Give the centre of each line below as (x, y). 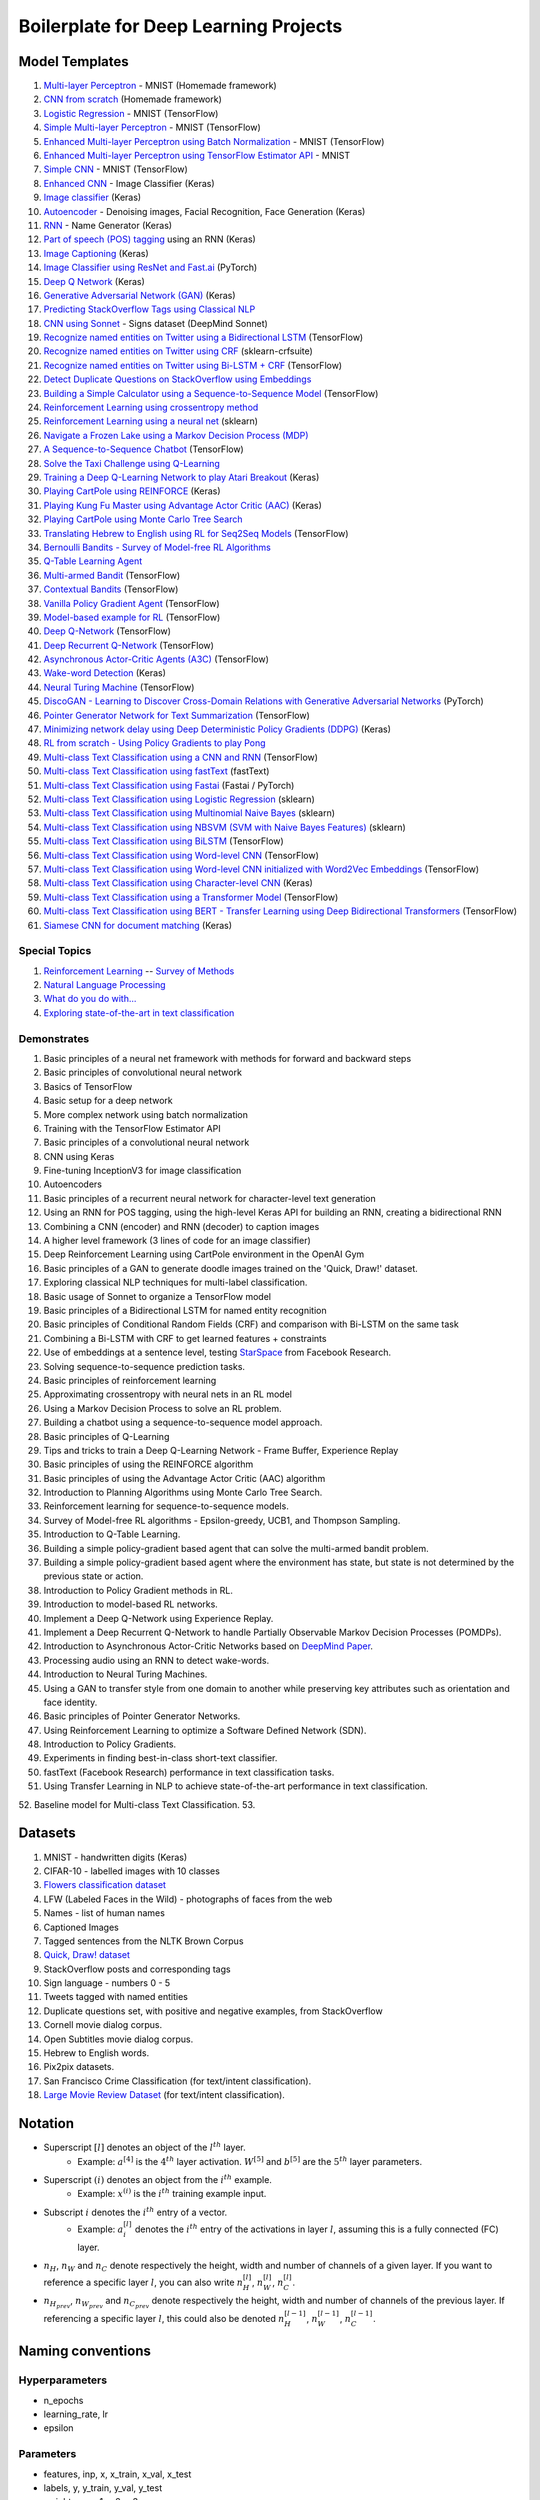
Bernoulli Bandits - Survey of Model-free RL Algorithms (157, 547)
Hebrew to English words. (96, 2053)
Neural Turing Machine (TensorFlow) (119, 687)
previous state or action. (93, 1576)
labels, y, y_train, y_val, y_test (103, 2487)
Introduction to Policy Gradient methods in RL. (138, 1590)
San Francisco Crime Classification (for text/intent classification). (177, 2081)
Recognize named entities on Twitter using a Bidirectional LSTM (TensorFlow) (203, 337)
